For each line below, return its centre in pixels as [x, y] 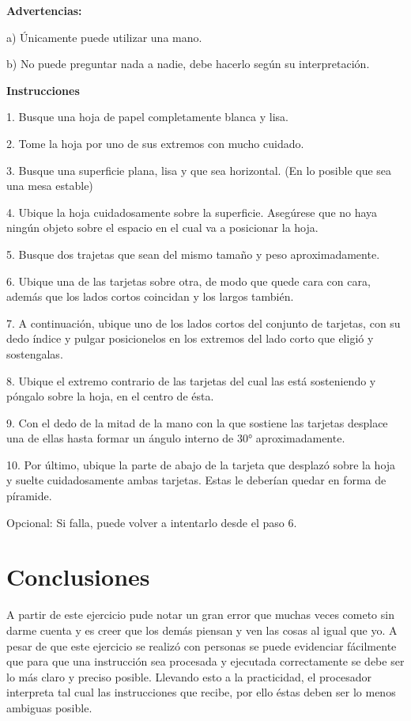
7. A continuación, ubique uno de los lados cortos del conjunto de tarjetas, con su [204, 323]
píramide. [29, 496]
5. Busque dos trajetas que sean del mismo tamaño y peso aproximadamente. [193, 254]
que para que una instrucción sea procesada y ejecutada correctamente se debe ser [205, 661]
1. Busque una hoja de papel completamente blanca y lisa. [147, 117]
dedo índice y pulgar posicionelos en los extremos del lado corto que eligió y [190, 338]
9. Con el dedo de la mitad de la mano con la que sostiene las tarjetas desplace [197, 422]
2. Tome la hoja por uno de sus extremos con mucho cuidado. [155, 143]
